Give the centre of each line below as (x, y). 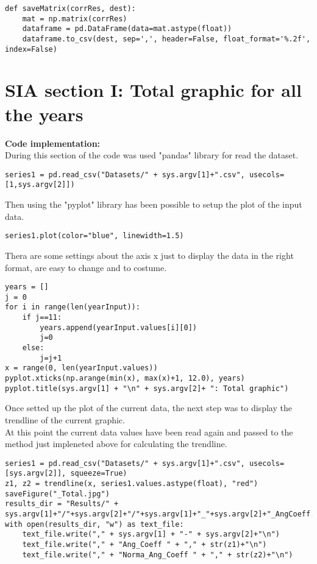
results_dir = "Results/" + (62, 504)
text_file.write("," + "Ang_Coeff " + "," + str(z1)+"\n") (144, 544)
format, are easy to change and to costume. (86, 267)
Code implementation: (53, 143)
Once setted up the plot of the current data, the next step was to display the (148, 408)
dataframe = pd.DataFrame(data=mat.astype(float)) (127, 29)
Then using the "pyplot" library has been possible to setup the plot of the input (154, 204)
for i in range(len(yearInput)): (73, 307)
